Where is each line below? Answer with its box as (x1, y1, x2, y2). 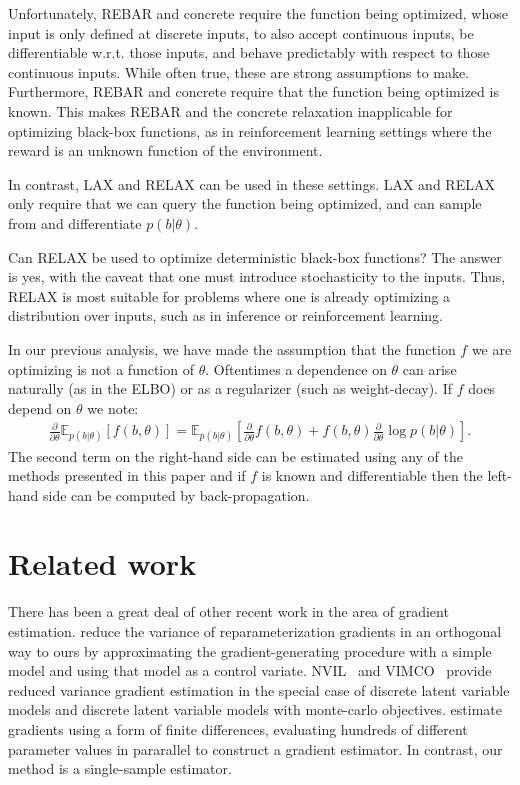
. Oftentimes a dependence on (205, 358, 387, 379)
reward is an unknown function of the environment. (8, 140, 323, 161)
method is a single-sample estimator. (8, 758, 232, 779)
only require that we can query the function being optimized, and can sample (8, 193, 482, 214)
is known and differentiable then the (261, 465, 483, 486)
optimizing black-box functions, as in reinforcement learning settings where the (8, 120, 492, 141)
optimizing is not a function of (8, 358, 194, 379)
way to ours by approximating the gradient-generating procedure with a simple (8, 640, 492, 661)
